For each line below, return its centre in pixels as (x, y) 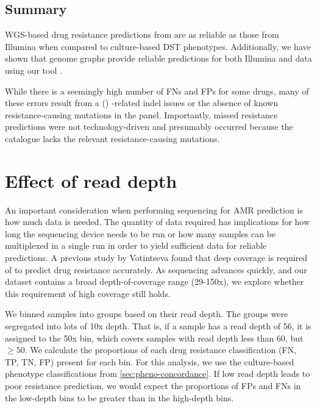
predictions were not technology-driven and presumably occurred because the (149, 127)
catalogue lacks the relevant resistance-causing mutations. (112, 138)
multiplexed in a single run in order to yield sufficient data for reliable (136, 245)
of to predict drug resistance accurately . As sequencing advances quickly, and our (156, 269)
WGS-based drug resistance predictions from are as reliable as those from (142, 34)
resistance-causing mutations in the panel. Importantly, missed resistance (141, 114)
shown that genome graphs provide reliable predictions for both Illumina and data (158, 58)
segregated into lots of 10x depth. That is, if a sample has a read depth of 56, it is (158, 326)
